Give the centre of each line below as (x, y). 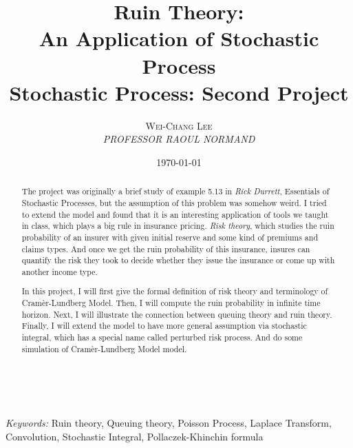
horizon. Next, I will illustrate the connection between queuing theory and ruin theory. (177, 314)
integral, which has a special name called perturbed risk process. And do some (162, 337)
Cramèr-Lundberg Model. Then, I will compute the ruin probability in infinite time (171, 303)
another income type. (60, 271)
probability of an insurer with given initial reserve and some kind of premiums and (170, 237)
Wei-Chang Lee (179, 125)
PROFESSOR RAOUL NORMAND (179, 139)
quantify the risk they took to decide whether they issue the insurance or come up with (178, 260)
